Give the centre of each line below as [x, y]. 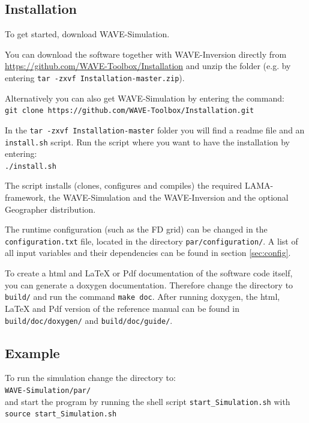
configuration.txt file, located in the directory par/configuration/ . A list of [151, 241]
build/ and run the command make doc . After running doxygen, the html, [142, 297]
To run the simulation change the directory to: [90, 378]
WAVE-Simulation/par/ [48, 390]
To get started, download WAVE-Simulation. [87, 34]
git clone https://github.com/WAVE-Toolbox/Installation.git [130, 111]
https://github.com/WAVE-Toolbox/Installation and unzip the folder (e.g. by [148, 66]
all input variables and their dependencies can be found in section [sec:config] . [148, 253]
